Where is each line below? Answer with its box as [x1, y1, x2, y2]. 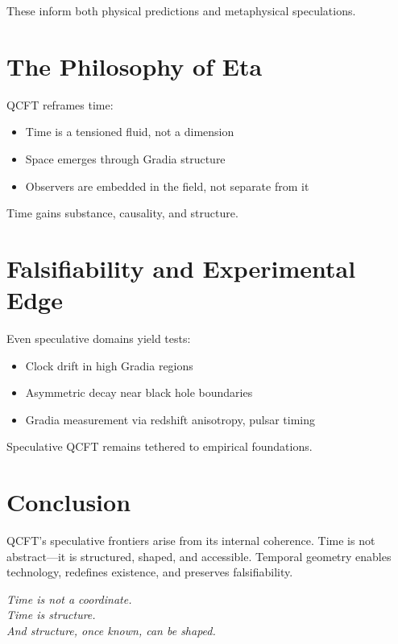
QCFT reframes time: [6, 96, 114, 113]
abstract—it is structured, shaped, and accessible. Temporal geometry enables [6, 547, 392, 564]
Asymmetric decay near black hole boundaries [25, 384, 253, 401]
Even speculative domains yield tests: [6, 330, 191, 346]
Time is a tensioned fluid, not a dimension [25, 123, 234, 140]
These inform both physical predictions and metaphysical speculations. [6, 2, 356, 19]
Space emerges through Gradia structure [25, 150, 226, 167]
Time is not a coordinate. [6, 590, 132, 607]
